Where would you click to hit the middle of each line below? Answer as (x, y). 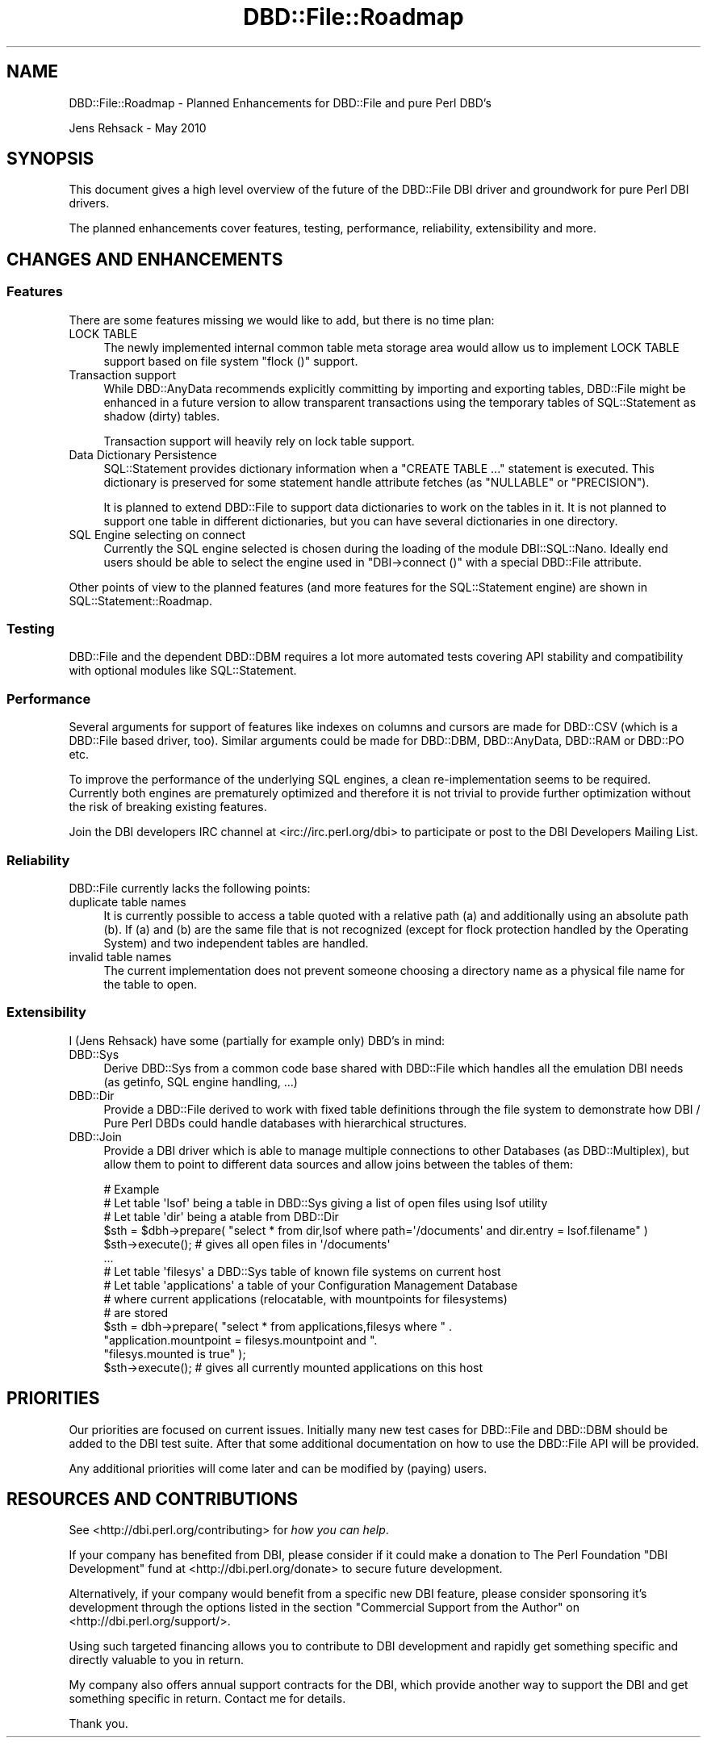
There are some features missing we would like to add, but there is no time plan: (282, 320)
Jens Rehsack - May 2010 (138, 128)
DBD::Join (95, 1136)
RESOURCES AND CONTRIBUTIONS (153, 1499)
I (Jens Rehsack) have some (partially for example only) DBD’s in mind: (257, 1040)
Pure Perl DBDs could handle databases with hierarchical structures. (285, 1123)
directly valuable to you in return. (157, 1660)
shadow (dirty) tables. (162, 416)
